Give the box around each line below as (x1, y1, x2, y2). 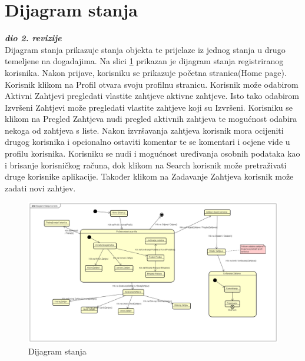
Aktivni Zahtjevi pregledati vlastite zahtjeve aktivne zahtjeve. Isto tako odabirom (5, 90, 299, 102)
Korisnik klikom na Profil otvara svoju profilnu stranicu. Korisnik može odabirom (5, 78, 299, 90)
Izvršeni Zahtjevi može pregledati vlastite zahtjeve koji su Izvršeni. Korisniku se (5, 101, 293, 113)
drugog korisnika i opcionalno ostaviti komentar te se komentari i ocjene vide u (5, 135, 290, 148)
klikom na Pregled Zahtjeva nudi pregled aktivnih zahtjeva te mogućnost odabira (5, 112, 297, 125)
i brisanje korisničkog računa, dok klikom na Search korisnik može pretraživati (5, 158, 287, 171)
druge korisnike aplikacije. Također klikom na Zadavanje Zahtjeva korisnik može (5, 170, 294, 183)
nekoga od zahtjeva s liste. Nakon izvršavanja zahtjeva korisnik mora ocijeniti (5, 124, 284, 136)
